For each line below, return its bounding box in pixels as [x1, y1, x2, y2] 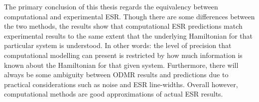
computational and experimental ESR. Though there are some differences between [4, 11, 255, 21]
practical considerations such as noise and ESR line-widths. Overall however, [4, 79, 238, 89]
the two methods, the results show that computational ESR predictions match [4, 21, 243, 31]
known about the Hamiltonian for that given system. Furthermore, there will [4, 59, 239, 70]
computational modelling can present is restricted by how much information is [4, 50, 243, 60]
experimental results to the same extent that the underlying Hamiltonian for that [4, 30, 253, 41]
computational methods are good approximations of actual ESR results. [4, 89, 223, 99]
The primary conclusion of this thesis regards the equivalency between [4, 1, 218, 11]
